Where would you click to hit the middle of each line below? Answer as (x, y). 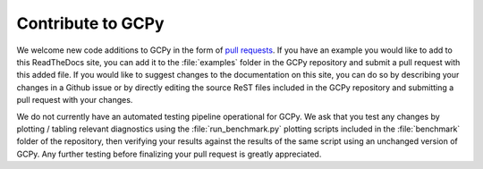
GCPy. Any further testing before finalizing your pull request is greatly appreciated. (169, 154)
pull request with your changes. (75, 100)
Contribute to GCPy (90, 23)
